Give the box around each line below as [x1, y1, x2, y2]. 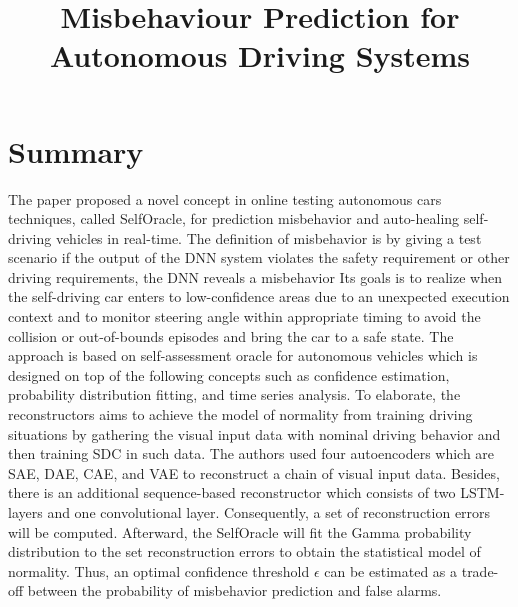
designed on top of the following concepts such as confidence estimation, [8, 364, 450, 385]
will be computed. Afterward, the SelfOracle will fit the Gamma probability [8, 521, 472, 542]
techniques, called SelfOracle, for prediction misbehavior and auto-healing [8, 208, 460, 229]
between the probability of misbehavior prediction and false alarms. [27, 580, 442, 601]
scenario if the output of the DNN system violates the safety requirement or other [8, 247, 510, 268]
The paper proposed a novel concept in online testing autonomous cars [8, 188, 442, 209]
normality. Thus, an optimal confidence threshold [8, 560, 310, 581]
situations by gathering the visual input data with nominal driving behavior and [8, 423, 501, 444]
